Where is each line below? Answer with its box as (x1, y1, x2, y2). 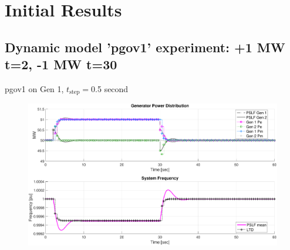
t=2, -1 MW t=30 (5, 55, 117, 73)
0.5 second (91, 82, 129, 94)
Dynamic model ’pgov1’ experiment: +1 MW (5, 38, 285, 56)
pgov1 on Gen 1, (5, 82, 64, 94)
